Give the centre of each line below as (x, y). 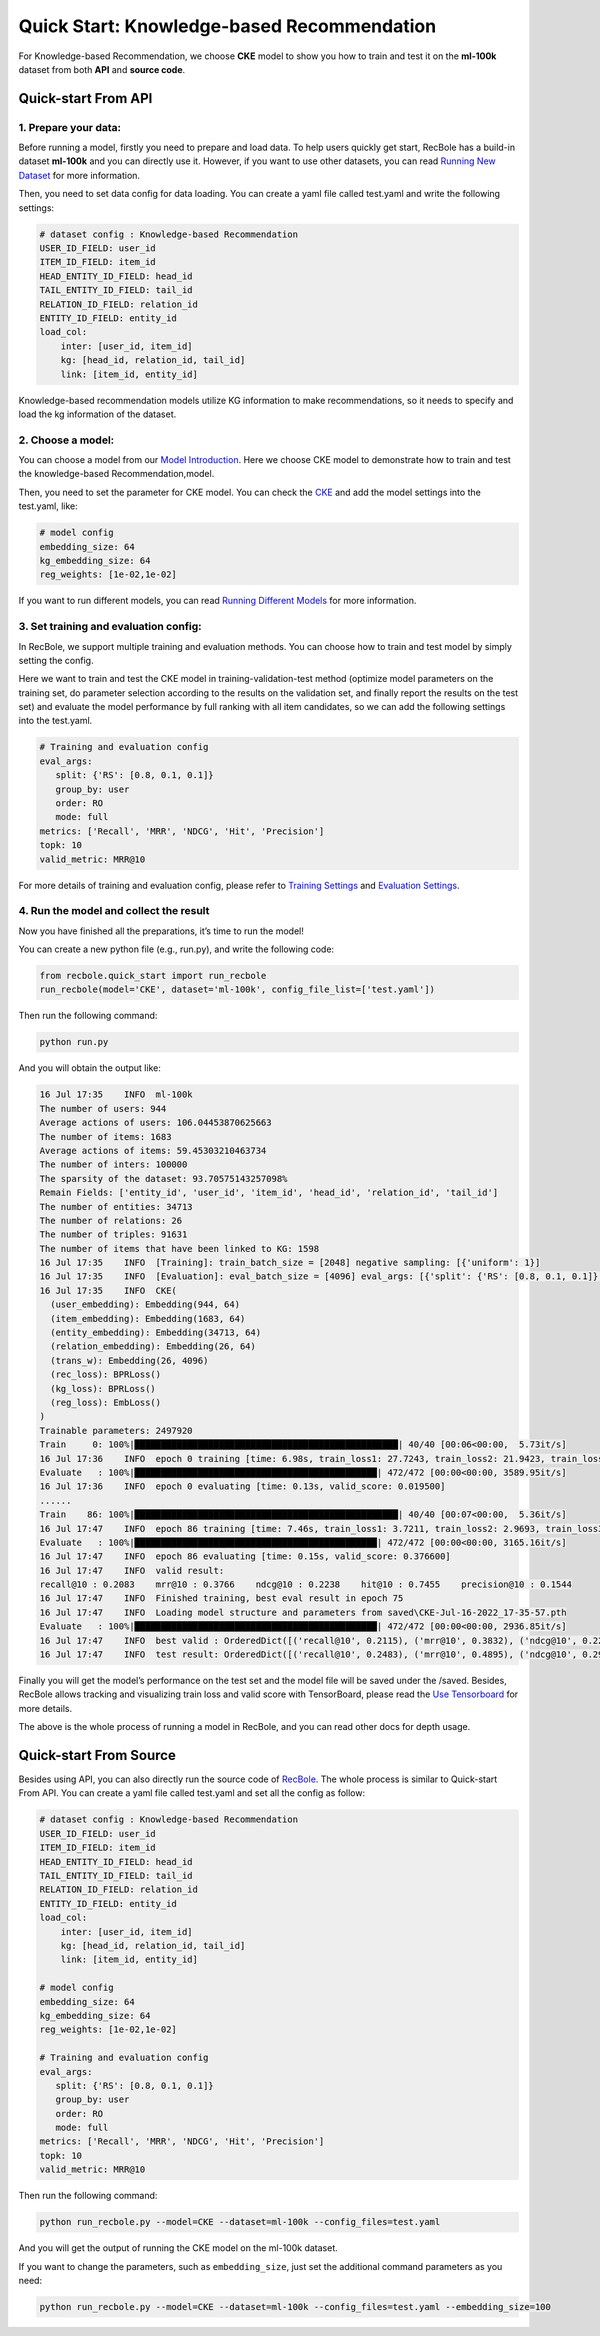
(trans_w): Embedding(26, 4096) (129, 1360)
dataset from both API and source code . (102, 69)
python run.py (74, 1042)
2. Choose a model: (66, 440)
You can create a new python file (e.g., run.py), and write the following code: (176, 949)
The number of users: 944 (103, 1108)
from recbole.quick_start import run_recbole (153, 976)
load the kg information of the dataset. (97, 414)
